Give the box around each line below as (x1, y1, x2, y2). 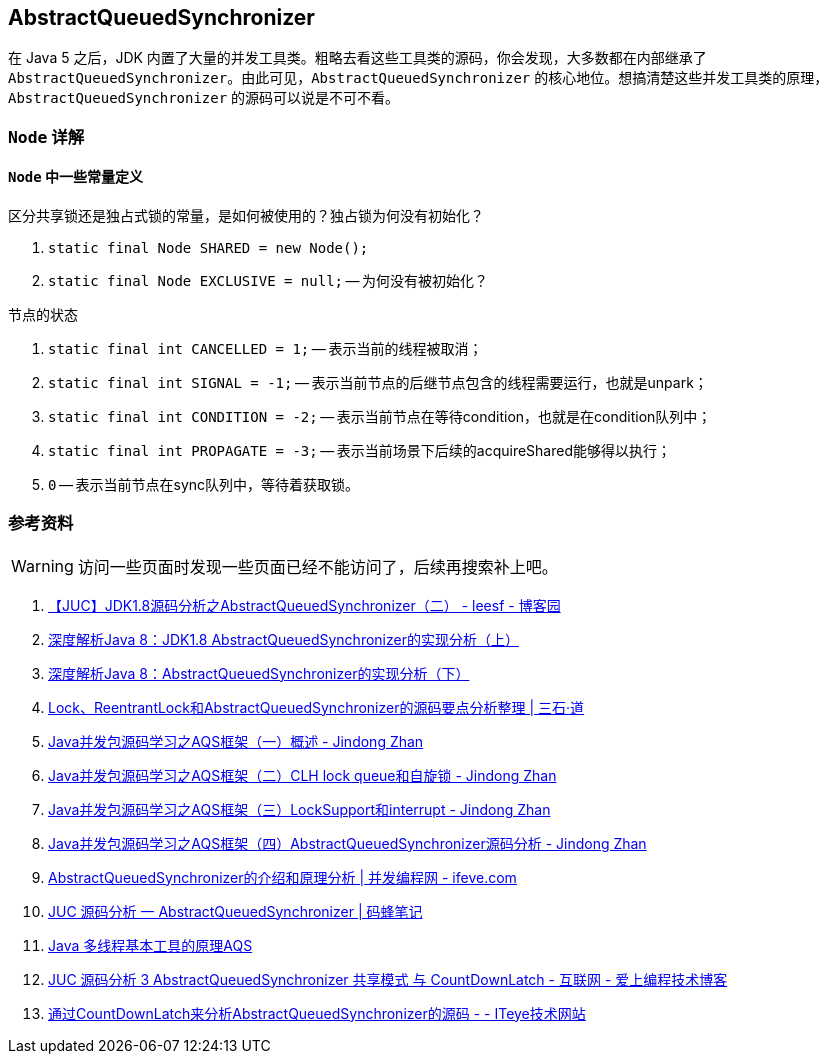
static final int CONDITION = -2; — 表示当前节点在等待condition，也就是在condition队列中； (48, 408, 712, 426)
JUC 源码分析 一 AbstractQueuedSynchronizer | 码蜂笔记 (48, 902, 423, 920)
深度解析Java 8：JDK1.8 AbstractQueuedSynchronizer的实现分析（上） (48, 630, 519, 648)
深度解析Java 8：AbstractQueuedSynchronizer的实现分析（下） (48, 664, 470, 682)
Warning (11, 555, 74, 576)
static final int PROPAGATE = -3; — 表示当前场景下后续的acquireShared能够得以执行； (48, 442, 671, 460)
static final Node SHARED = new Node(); (48, 240, 369, 257)
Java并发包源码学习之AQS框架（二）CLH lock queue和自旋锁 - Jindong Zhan (48, 766, 557, 784)
